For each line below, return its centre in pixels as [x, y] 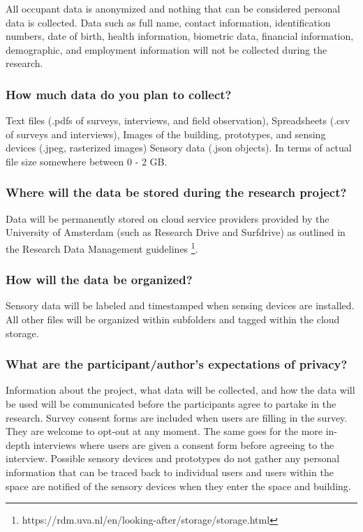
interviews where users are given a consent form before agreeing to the [184, 444]
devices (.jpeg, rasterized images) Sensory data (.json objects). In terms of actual [179, 148]
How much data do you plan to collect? [119, 94]
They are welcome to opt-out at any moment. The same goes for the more [164, 431]
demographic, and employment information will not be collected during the [166, 49]
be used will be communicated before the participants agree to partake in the [171, 404]
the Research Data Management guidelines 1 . [102, 247]
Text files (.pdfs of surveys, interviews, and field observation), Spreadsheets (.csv [178, 120]
